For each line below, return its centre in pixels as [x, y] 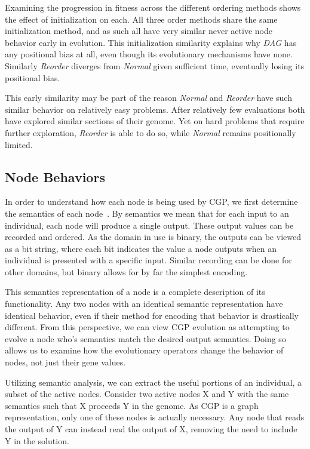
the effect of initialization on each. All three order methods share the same [141, 19]
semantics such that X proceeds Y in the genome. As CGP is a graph [132, 405]
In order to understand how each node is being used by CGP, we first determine [151, 202]
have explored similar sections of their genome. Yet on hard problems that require [155, 121]
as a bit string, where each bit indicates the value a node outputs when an [141, 248]
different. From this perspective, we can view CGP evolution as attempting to [147, 327]
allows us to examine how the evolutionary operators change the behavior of [144, 350]
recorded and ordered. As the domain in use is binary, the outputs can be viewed [153, 237]
